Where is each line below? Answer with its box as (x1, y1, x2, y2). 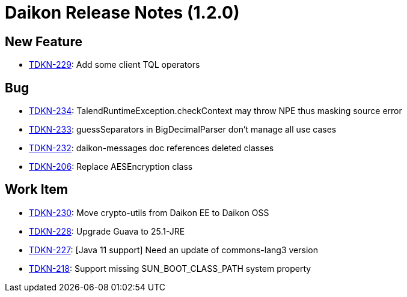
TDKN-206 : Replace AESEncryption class (29, 161, 193, 172)
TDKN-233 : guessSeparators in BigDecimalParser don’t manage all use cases (29, 124, 337, 135)
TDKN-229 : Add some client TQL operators (29, 59, 200, 70)
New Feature (5, 34, 82, 49)
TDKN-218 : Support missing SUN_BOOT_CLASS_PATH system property (29, 263, 311, 274)
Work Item (5, 182, 69, 197)
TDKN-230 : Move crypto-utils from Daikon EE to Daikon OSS (29, 207, 269, 218)
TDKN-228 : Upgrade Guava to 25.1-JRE (29, 226, 185, 236)
